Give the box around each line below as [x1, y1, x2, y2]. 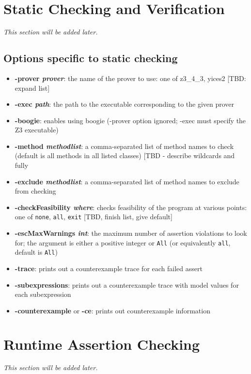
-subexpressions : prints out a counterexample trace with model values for [15, 279, 239, 290]
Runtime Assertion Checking [3, 334, 200, 354]
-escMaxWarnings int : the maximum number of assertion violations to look [15, 228, 247, 238]
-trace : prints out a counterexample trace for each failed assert [15, 263, 203, 274]
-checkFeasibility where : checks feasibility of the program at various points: [15, 202, 247, 212]
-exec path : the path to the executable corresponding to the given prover [15, 99, 235, 109]
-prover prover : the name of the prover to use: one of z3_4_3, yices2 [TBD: [15, 73, 246, 83]
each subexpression [15, 289, 71, 299]
